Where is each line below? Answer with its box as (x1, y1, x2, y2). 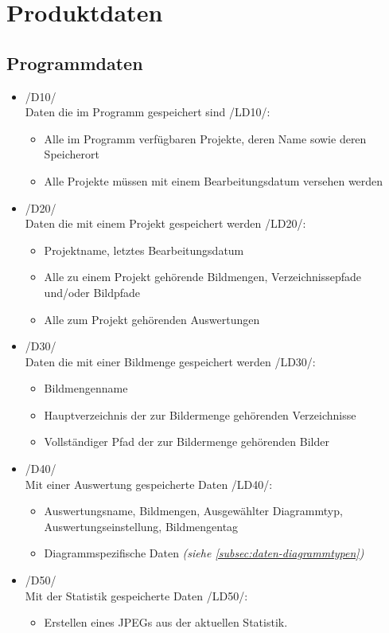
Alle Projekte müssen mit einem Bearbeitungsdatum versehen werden (44, 172, 383, 189)
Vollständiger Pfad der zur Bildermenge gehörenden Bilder (44, 433, 329, 450)
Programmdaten (6, 50, 143, 75)
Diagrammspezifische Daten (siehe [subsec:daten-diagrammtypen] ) (44, 545, 364, 561)
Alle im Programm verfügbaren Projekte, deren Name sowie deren (44, 130, 367, 147)
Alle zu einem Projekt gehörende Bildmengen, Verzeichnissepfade (44, 268, 362, 285)
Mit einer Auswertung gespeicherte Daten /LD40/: (25, 475, 273, 492)
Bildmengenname (44, 380, 128, 397)
